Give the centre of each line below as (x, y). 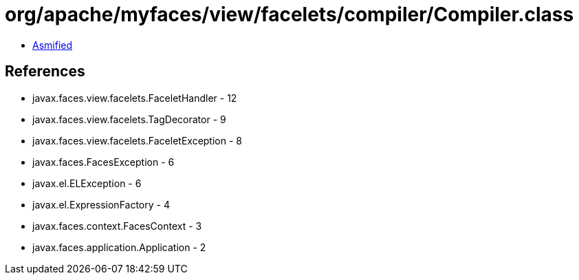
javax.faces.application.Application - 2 (119, 247)
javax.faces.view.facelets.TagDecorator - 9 (129, 119)
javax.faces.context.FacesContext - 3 (117, 226)
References (45, 72)
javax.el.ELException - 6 (87, 183)
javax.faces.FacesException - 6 (103, 162)
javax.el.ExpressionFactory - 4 (101, 204)
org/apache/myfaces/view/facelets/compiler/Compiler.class (289, 14)
